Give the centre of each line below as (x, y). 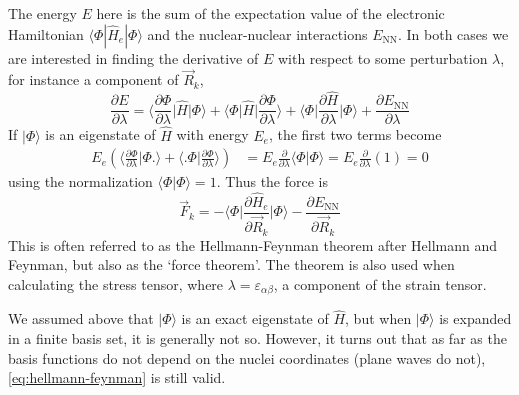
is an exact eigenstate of (255, 318)
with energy (212, 134)
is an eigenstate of (100, 134)
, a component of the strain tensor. (380, 283)
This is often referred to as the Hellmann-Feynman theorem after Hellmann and (253, 244)
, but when (378, 318)
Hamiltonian (46, 33)
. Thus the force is (272, 181)
